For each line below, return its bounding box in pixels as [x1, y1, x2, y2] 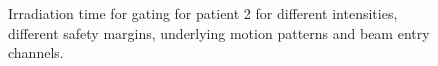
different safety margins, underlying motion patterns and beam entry [8, 22, 430, 43]
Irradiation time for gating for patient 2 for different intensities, [8, 3, 398, 23]
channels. [8, 42, 64, 63]
